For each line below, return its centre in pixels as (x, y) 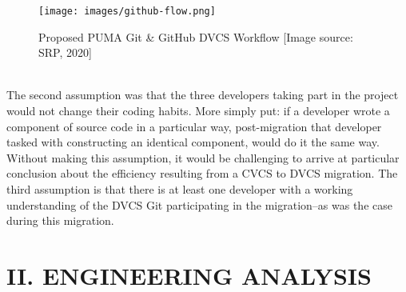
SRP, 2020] (65, 52)
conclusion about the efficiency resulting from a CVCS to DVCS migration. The (202, 173)
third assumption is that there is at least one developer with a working (180, 189)
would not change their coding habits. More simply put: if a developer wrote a (198, 111)
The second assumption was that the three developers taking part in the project (203, 95)
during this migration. (60, 220)
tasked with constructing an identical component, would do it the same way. (193, 142)
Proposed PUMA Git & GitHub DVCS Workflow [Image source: (196, 36)
